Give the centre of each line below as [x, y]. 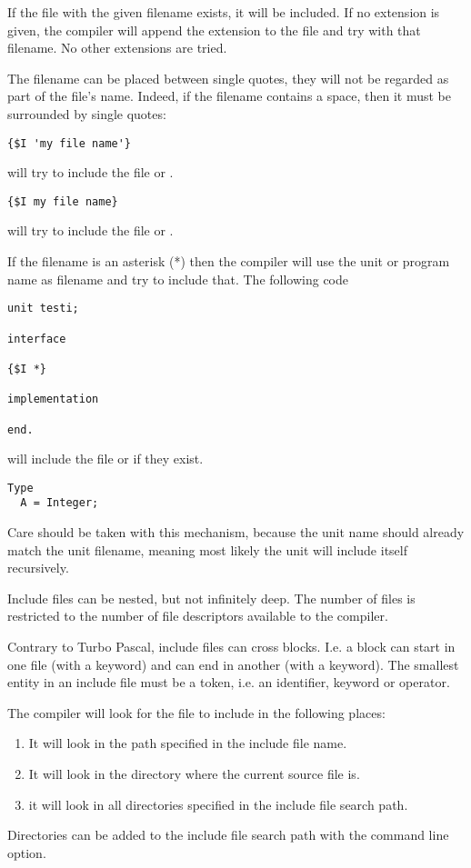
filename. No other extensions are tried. [117, 48]
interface [37, 339]
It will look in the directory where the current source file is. [194, 773]
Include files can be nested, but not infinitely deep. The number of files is [211, 598]
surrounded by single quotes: [87, 113]
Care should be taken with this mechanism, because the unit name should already [236, 532]
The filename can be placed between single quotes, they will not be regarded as [228, 78]
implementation [53, 399]
